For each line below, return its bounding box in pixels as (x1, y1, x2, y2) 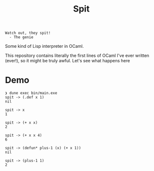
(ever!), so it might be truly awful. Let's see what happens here (5, 58, 130, 64)
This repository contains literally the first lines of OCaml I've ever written (5, 53, 149, 58)
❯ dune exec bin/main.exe (5, 91, 57, 96)
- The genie (9, 35, 34, 40)
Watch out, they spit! (5, 30, 51, 36)
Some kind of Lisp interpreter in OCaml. (5, 43, 84, 49)
